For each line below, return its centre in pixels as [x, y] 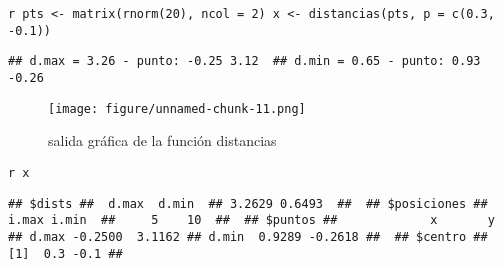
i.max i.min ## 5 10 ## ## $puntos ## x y [251, 220]
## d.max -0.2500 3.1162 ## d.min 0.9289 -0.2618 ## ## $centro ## [248, 236]
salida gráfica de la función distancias [162, 140]
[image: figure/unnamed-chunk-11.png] [177, 108]
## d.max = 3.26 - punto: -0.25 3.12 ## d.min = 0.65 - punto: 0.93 [244, 61]
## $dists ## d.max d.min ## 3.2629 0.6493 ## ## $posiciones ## [248, 203]
